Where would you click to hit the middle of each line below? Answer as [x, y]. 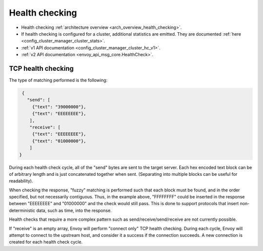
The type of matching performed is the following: [58, 80]
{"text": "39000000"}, [59, 107]
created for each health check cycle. [46, 242]
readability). [21, 181]
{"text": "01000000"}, [59, 141]
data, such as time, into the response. [74, 210]
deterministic [22, 210]
